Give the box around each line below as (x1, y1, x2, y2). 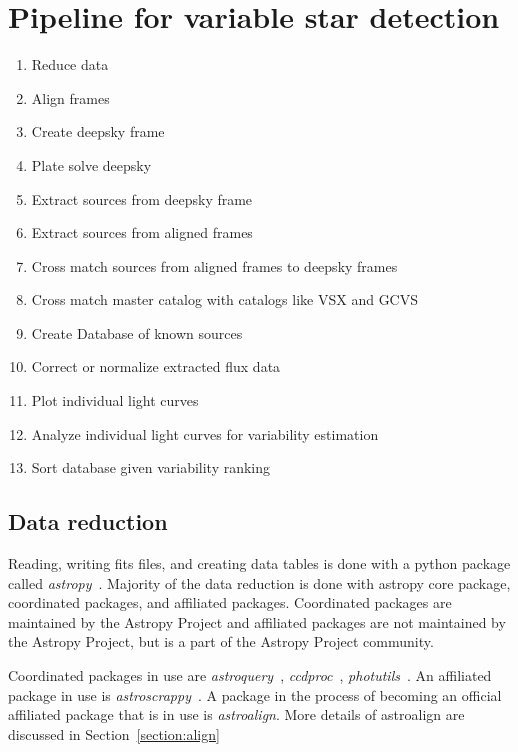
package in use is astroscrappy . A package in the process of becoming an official (8, 684, 502, 705)
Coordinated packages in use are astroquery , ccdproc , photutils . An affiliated (8, 665, 492, 686)
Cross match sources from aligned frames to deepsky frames (31, 255, 398, 276)
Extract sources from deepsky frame (31, 188, 253, 209)
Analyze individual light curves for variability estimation (31, 423, 379, 444)
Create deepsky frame (31, 121, 165, 142)
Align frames (31, 87, 110, 108)
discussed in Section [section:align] (8, 723, 220, 744)
